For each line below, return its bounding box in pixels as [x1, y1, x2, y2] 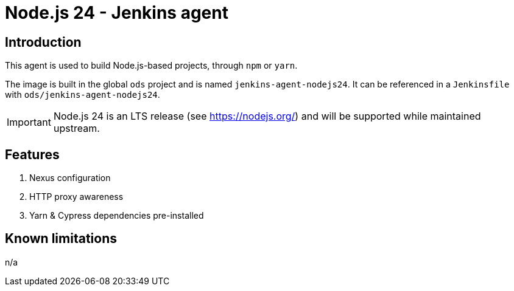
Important [7, 116, 51, 129]
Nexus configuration [29, 173, 111, 183]
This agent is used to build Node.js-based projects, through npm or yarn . [5, 60, 298, 71]
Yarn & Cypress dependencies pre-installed [29, 210, 204, 221]
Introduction [5, 34, 82, 50]
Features [5, 146, 60, 162]
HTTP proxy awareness [29, 191, 124, 202]
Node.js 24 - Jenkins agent [5, 2, 228, 23]
